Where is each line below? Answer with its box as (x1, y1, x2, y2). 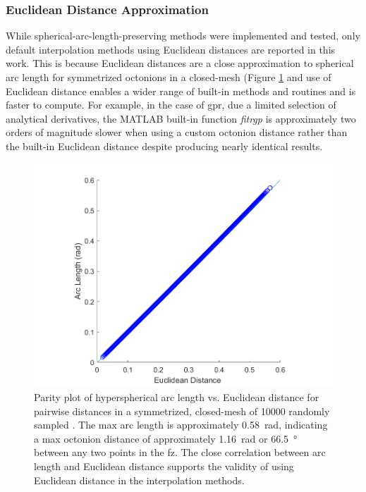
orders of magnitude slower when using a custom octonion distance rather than (6, 125, 348, 140)
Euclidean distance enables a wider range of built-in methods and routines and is (6, 83, 356, 98)
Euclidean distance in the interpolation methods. (34, 472, 245, 487)
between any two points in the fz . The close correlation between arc (34, 445, 326, 460)
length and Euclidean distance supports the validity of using (34, 459, 294, 473)
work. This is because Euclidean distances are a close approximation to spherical (6, 56, 354, 70)
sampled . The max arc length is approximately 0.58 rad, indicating (34, 417, 328, 432)
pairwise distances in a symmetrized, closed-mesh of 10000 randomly (34, 403, 330, 418)
